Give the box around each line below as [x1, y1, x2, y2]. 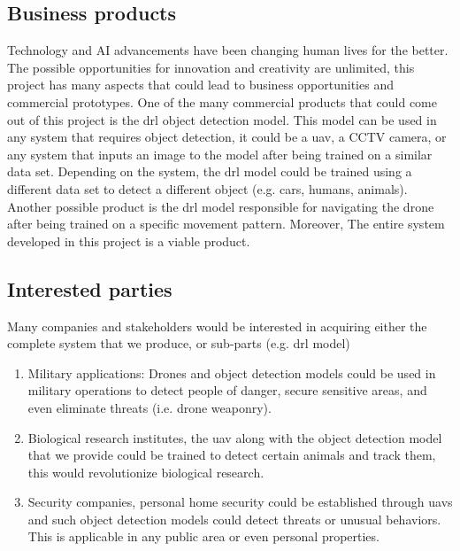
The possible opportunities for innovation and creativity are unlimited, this [7, 58, 415, 76]
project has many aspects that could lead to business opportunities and [7, 75, 394, 94]
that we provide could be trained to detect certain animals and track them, [27, 446, 436, 464]
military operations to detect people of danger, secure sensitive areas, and [27, 381, 427, 400]
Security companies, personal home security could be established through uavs [27, 493, 453, 511]
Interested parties [7, 275, 172, 302]
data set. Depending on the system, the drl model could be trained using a [7, 162, 412, 181]
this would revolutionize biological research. [27, 462, 264, 481]
